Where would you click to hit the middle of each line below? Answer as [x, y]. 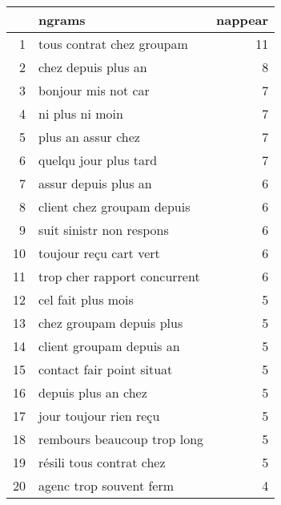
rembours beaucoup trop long [121, 439]
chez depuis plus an [93, 67]
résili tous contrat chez [102, 462]
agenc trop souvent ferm [106, 485]
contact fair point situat [106, 369]
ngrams [62, 20]
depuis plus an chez [93, 392]
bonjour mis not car [94, 90]
